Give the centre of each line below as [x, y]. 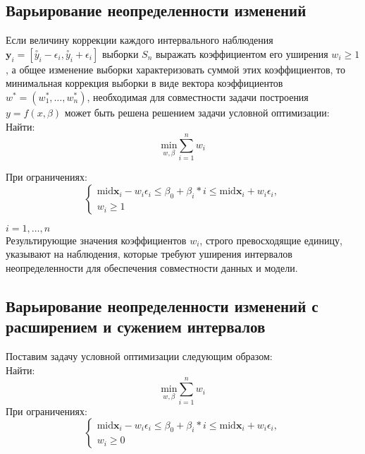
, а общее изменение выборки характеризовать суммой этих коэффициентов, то [176, 69]
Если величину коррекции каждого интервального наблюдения [140, 40]
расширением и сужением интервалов [136, 327]
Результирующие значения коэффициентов [96, 240]
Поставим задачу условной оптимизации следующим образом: [139, 356]
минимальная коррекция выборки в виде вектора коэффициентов [144, 83]
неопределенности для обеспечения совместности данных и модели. [152, 268]
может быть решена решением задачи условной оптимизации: [197, 112]
